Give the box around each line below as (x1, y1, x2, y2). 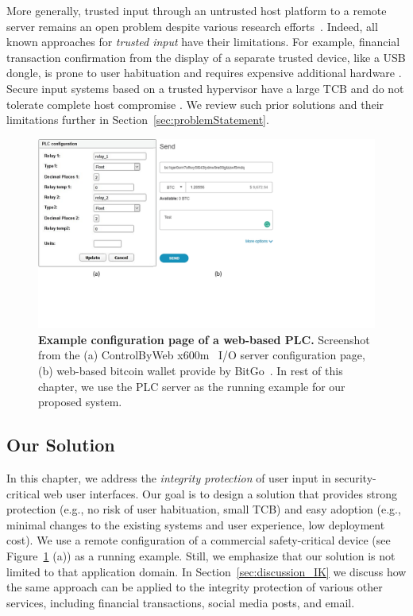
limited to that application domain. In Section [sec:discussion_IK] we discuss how (6, 563, 407, 579)
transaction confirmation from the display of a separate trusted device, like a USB (6, 48, 406, 65)
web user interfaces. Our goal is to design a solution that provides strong (43, 485, 397, 502)
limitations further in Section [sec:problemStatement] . (6, 111, 269, 128)
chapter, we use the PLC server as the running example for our (38, 378, 345, 394)
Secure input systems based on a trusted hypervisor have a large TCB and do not (6, 79, 404, 96)
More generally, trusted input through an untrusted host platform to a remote (6, 2, 387, 18)
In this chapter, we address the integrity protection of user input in (6, 470, 331, 486)
